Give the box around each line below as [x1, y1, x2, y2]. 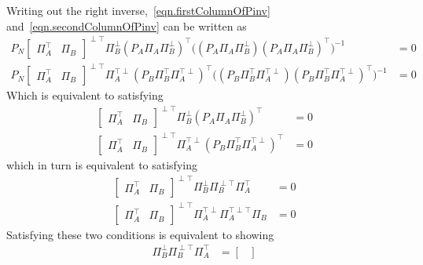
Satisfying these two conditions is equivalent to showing [6, 226, 274, 242]
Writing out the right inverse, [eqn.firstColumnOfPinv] [6, 2, 270, 18]
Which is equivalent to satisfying [6, 87, 164, 103]
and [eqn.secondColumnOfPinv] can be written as [6, 17, 247, 34]
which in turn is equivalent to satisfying [6, 156, 197, 172]
